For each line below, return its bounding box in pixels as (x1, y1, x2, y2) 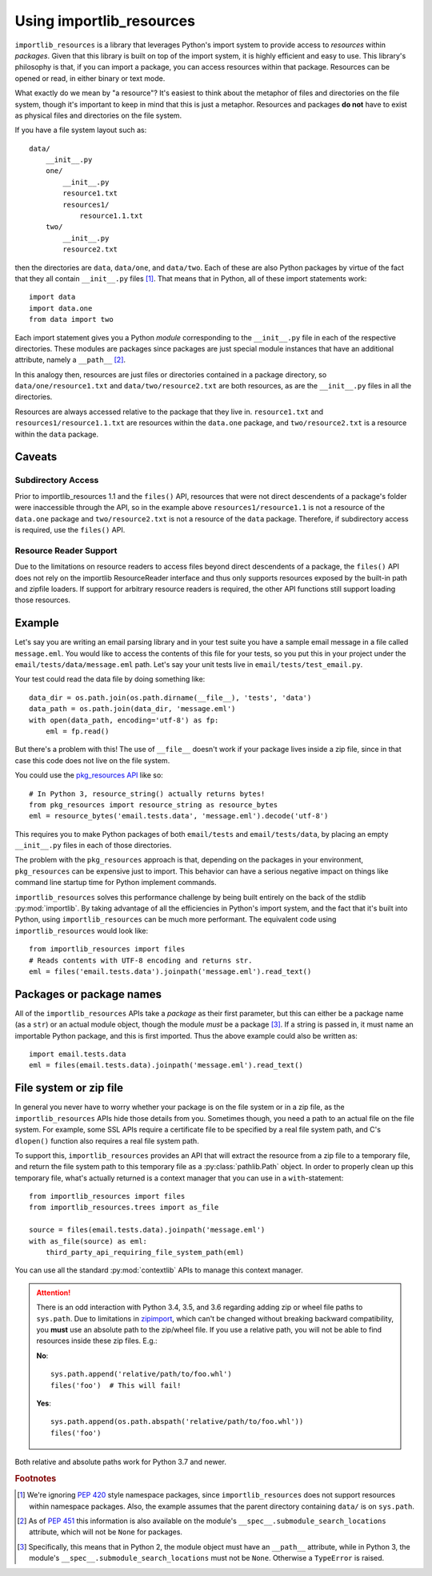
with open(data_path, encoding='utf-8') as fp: (29, 715, 219, 725)
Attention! (36, 1288, 71, 1297)
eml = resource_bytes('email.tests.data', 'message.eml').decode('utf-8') (29, 811, 329, 821)
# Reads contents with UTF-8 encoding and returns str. (29, 955, 253, 965)
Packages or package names (14, 987, 162, 1001)
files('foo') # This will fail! (50, 1381, 182, 1389)
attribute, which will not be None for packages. (29, 1527, 183, 1537)
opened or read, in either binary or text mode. (14, 73, 166, 83)
